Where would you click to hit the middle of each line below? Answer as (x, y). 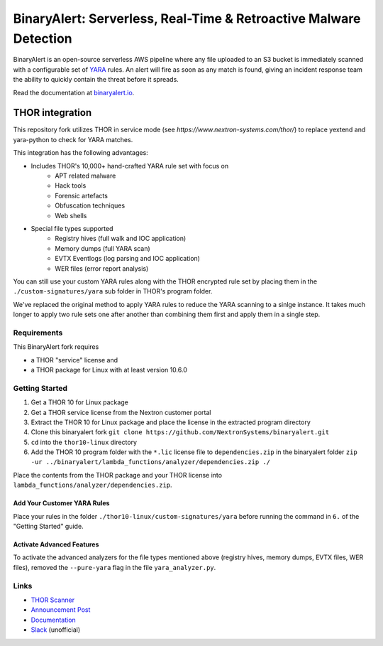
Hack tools (71, 185)
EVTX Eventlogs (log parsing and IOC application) (127, 259)
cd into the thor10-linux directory (84, 442)
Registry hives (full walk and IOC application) (121, 239)
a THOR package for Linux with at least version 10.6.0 (109, 370)
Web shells (71, 215)
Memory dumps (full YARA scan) (102, 248)
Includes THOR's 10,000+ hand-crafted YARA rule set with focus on (130, 166)
